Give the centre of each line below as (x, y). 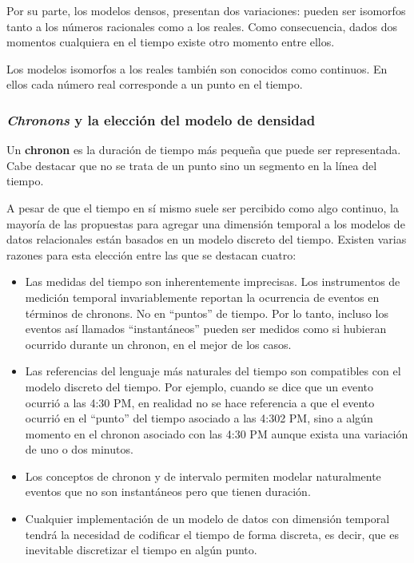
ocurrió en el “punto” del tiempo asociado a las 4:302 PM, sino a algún (199, 418)
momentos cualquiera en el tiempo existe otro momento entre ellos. (171, 42)
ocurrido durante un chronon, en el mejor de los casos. (158, 344)
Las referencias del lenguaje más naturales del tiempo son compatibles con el (213, 371)
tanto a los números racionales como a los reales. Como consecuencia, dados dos (202, 26)
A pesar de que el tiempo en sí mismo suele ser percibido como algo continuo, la (203, 207)
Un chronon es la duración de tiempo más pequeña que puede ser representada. (204, 150)
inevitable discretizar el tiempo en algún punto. (141, 550)
